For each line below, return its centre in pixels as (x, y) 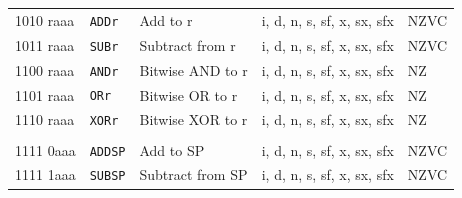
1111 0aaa (45, 149)
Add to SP (172, 149)
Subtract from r (187, 44)
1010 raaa (45, 19)
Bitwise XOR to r (193, 119)
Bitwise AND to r (193, 69)
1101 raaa (45, 94)
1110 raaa (45, 119)
